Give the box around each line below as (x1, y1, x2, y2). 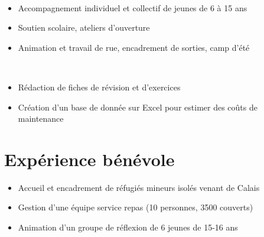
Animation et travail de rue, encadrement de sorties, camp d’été (18, 41, 250, 53)
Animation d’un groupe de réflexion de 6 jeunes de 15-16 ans (18, 221, 238, 233)
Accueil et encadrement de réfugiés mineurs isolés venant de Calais (18, 181, 260, 193)
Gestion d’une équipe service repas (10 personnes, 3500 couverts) (18, 201, 253, 213)
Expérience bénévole (4, 147, 175, 171)
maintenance (18, 112, 64, 125)
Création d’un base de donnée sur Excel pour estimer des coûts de (18, 100, 258, 113)
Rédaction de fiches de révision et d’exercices (18, 80, 181, 93)
